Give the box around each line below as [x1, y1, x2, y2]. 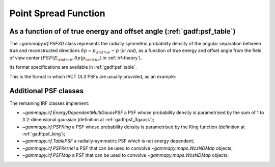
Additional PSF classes [9, 87, 84, 95]
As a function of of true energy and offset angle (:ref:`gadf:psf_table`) [9, 27, 236, 36]
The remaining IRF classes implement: [9, 100, 90, 106]
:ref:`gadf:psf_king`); [22, 131, 66, 137]
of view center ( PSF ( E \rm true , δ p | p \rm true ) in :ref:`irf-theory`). [9, 54, 142, 62]
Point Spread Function [9, 8, 105, 19]
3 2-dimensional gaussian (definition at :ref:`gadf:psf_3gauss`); [22, 117, 155, 123]
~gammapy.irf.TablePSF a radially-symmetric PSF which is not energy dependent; [22, 138, 195, 144]
